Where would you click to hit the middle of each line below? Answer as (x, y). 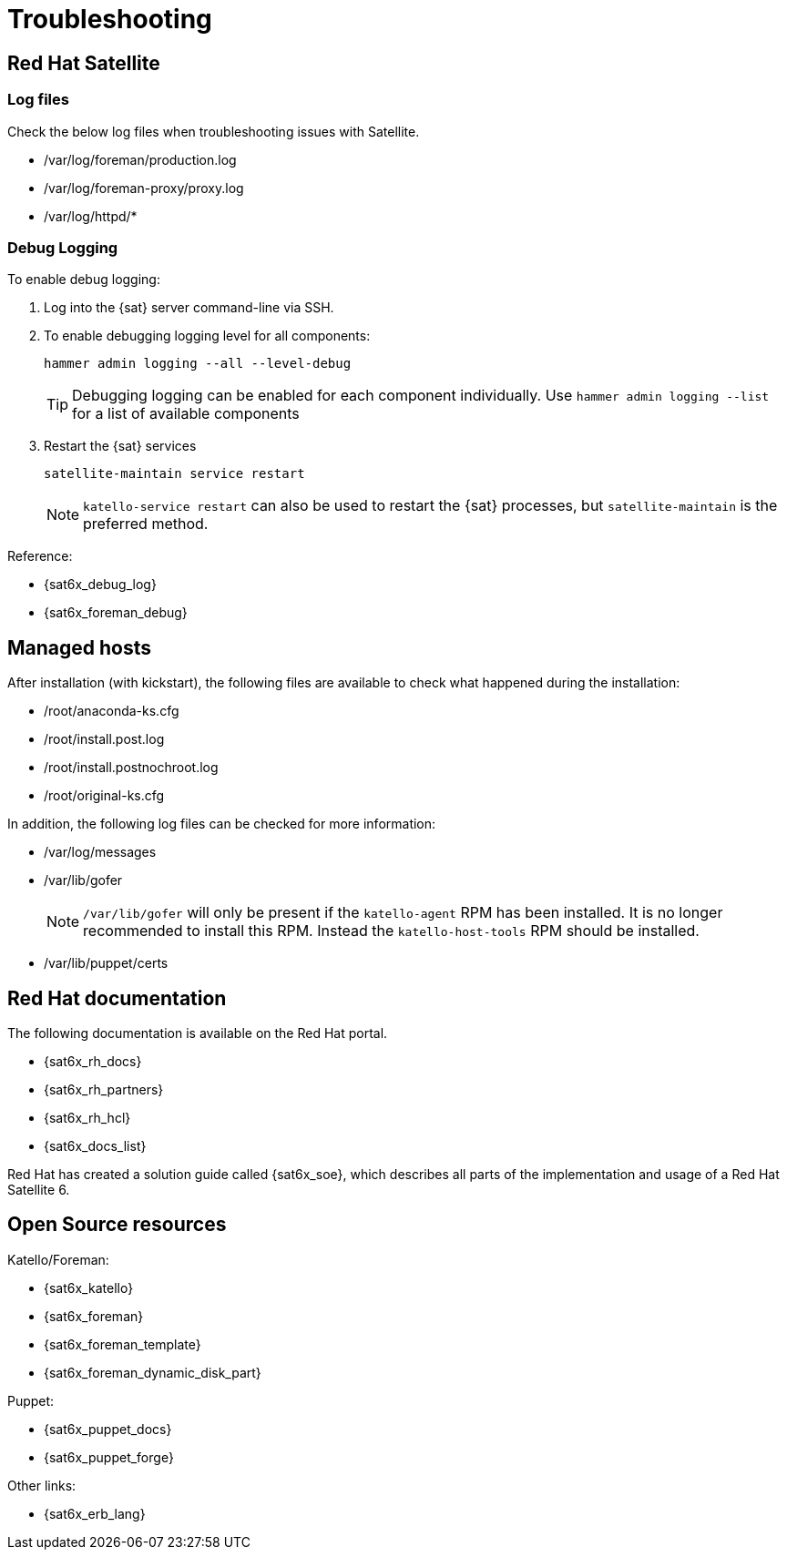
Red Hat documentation (117, 998)
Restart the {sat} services (120, 446)
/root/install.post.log (104, 739)
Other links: (42, 1485)
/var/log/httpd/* (91, 216)
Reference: (40, 556)
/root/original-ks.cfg (104, 796)
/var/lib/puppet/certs (106, 963)
